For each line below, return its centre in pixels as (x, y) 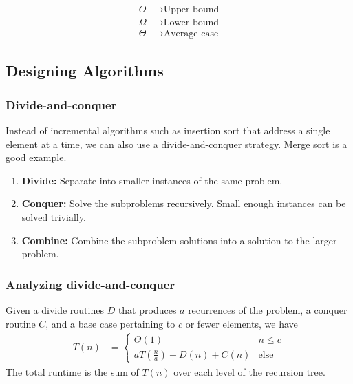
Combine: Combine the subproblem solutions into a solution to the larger (179, 240)
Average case (191, 34)
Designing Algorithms (85, 71)
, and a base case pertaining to (110, 323)
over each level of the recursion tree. (249, 371)
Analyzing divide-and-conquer (90, 284)
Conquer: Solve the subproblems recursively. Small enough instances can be (184, 203)
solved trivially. (54, 217)
